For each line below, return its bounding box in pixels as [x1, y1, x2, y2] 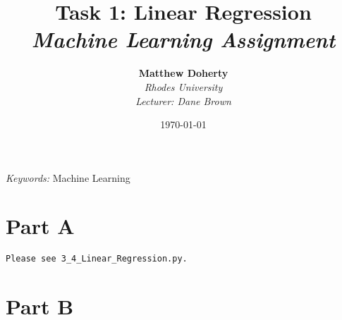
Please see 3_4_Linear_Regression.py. [6, 254, 188, 264]
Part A [6, 211, 75, 240]
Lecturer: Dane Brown [135, 93, 231, 108]
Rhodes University [144, 79, 223, 94]
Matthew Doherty [138, 66, 228, 80]
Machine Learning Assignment [31, 25, 336, 54]
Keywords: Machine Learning [6, 170, 130, 185]
